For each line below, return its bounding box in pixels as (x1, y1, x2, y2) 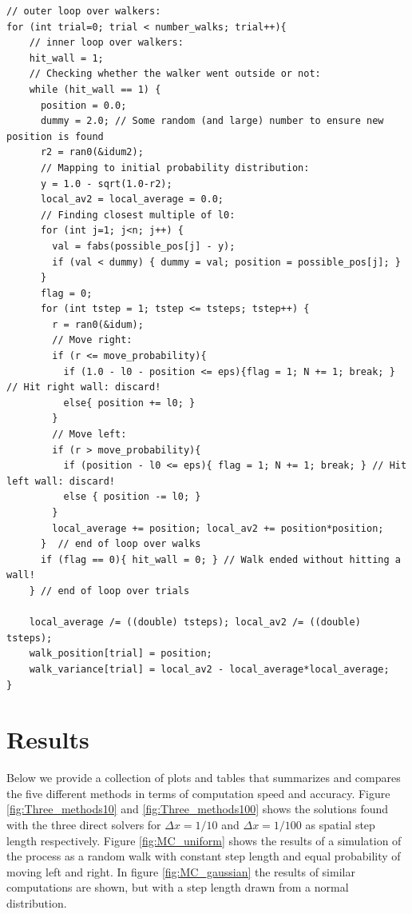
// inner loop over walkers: (29, 37, 184, 49)
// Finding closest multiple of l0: (40, 209, 236, 221)
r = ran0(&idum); (52, 318, 144, 330)
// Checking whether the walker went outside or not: (29, 68, 321, 80)
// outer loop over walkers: (6, 6, 161, 17)
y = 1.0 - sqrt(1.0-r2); (40, 178, 172, 190)
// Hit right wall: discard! (6, 381, 161, 393)
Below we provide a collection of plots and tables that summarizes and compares (6, 769, 401, 786)
